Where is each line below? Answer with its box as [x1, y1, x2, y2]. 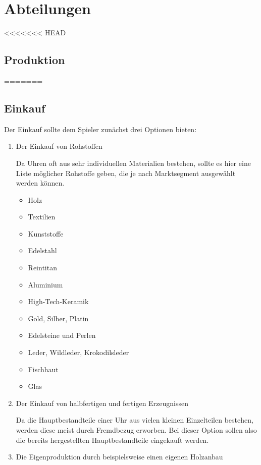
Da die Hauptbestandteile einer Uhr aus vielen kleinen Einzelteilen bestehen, [16, 415, 253, 425]
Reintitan [28, 262, 57, 273]
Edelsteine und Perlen [28, 330, 96, 340]
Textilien [28, 211, 56, 222]
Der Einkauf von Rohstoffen [16, 141, 102, 151]
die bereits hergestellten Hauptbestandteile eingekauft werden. [16, 434, 209, 445]
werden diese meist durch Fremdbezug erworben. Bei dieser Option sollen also [16, 425, 257, 435]
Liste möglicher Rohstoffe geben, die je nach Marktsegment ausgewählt [16, 167, 236, 178]
